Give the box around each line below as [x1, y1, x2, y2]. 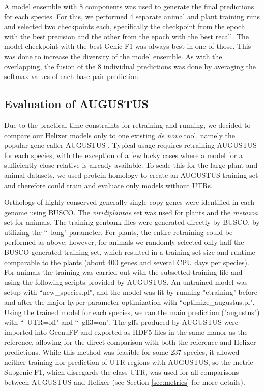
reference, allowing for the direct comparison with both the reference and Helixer [4, 336, 256, 347]
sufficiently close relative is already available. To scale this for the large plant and [4, 160, 258, 170]
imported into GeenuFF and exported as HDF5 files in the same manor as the [4, 326, 248, 337]
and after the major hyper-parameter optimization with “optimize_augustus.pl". [4, 297, 255, 307]
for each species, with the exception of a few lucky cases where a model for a [4, 149, 243, 160]
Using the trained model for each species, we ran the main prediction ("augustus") [4, 306, 260, 317]
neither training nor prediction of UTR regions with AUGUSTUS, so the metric [4, 356, 253, 367]
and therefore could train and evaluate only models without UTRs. [4, 179, 213, 190]
